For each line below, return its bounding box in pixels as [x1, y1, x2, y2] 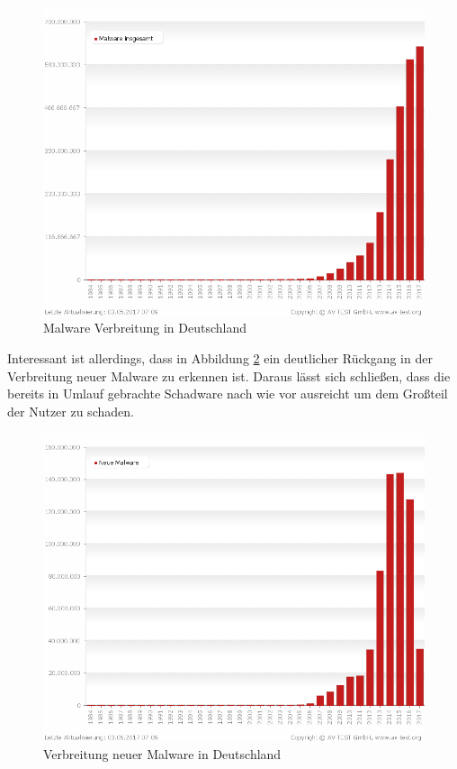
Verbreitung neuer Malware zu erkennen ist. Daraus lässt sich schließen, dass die [7, 366, 451, 385]
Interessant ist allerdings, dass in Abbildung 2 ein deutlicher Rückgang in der [7, 349, 433, 368]
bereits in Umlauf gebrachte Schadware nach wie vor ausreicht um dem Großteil [7, 384, 448, 403]
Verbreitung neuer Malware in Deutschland [43, 744, 282, 763]
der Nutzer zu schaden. [7, 401, 134, 420]
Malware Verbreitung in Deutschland [43, 318, 246, 337]
